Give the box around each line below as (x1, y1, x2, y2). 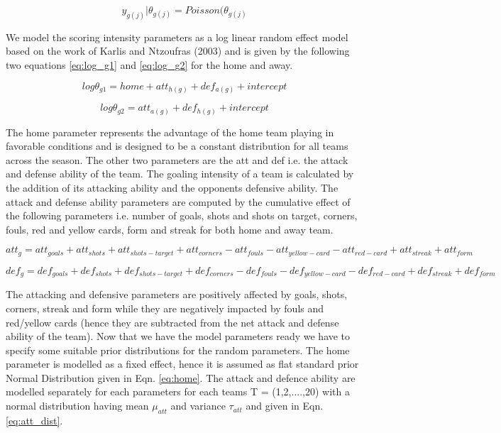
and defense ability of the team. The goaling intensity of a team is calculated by (6, 166, 354, 181)
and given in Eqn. (246, 398, 324, 413)
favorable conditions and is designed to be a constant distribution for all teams (6, 138, 348, 153)
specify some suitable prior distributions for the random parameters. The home (6, 342, 350, 357)
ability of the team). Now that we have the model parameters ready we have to (6, 329, 351, 344)
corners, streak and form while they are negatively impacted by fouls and (6, 300, 324, 315)
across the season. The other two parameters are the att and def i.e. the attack (6, 152, 348, 167)
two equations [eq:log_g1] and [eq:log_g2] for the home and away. (6, 57, 293, 72)
